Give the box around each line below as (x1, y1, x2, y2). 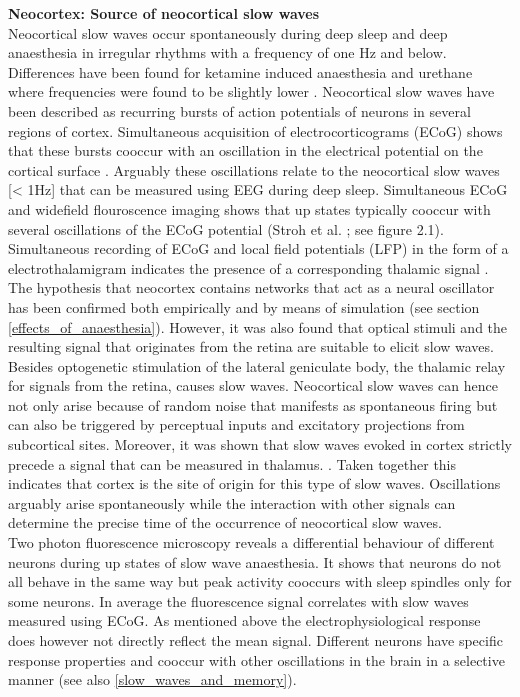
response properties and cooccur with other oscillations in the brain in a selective (8, 649, 505, 670)
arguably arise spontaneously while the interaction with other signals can (8, 492, 456, 513)
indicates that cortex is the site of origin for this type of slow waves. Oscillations (8, 473, 501, 494)
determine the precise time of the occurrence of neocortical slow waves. (8, 512, 442, 533)
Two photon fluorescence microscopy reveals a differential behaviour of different (8, 532, 495, 553)
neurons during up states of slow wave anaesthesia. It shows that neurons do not (8, 551, 502, 572)
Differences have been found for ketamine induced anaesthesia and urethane (8, 61, 473, 82)
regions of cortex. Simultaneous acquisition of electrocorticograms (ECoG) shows (8, 120, 503, 141)
